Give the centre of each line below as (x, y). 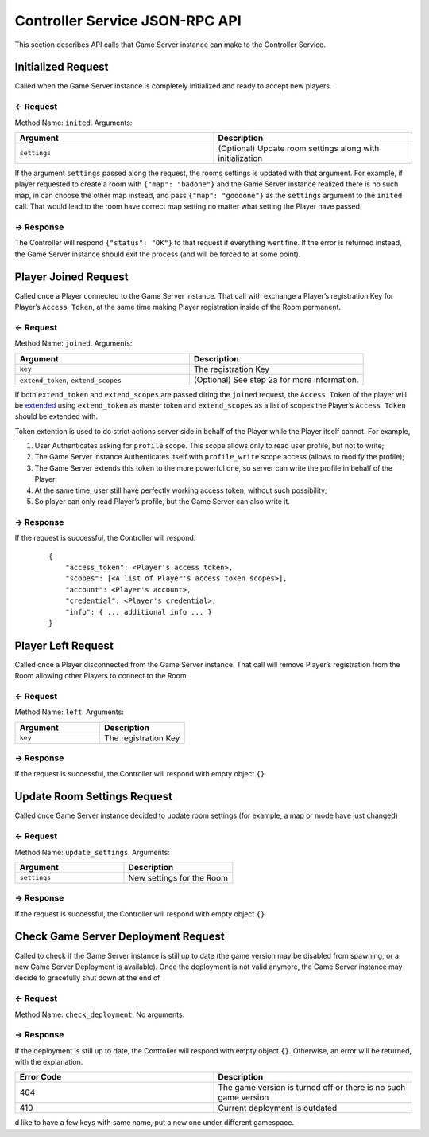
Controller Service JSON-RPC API (128, 21)
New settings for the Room (178, 877)
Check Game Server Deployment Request (120, 937)
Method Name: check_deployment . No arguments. (100, 1014)
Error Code (41, 1077)
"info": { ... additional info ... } (138, 612)
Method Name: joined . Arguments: (73, 343)
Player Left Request (64, 645)
